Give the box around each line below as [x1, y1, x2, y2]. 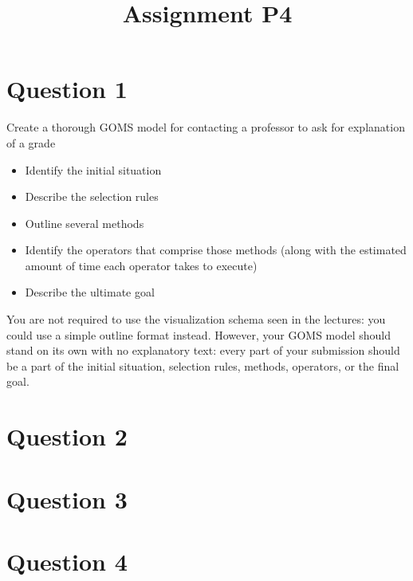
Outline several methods [25, 214, 144, 231]
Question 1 [6, 73, 128, 105]
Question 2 [6, 420, 128, 453]
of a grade [6, 134, 56, 151]
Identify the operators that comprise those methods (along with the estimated [25, 241, 407, 258]
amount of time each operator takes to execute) [25, 257, 258, 273]
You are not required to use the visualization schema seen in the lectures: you [6, 311, 386, 328]
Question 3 [6, 482, 128, 515]
